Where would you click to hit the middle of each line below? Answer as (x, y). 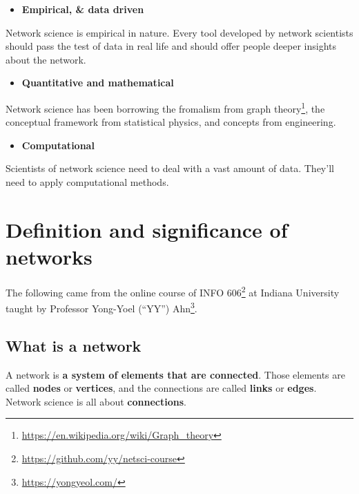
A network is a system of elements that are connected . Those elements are (175, 374)
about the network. (46, 59)
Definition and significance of (147, 229)
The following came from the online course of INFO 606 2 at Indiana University (173, 291)
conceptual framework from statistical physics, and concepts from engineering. (171, 122)
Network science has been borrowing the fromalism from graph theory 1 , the (165, 107)
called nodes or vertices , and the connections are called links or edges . (161, 388)
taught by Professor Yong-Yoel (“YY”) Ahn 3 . (101, 307)
